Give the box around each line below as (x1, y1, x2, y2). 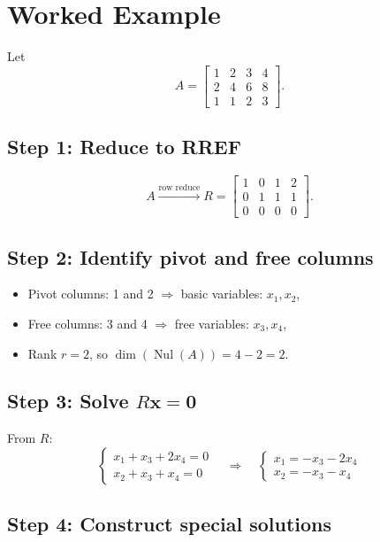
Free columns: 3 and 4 (27, 314, 148, 332)
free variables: (174, 314, 249, 332)
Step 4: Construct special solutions (7, 510, 331, 538)
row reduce (158, 182, 201, 192)
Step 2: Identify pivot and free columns (7, 243, 374, 270)
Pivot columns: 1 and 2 (27, 284, 154, 303)
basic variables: (180, 284, 263, 303)
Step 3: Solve (7, 387, 129, 414)
